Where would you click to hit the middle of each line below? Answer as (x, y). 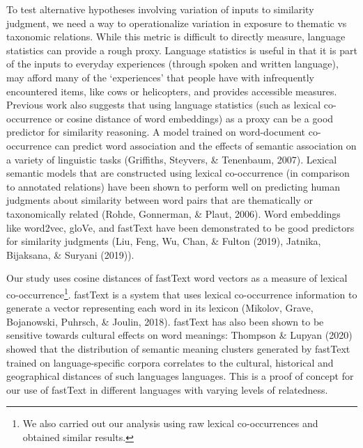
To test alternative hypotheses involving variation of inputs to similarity (160, 9)
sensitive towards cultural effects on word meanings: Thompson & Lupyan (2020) (179, 335)
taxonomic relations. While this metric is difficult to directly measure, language (176, 37)
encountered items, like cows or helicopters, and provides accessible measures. (172, 91)
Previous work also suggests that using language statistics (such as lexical (164, 105)
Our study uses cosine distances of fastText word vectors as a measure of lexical (177, 278)
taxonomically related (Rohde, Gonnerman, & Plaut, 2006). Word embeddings (173, 213)
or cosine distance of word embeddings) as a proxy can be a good (194, 118)
